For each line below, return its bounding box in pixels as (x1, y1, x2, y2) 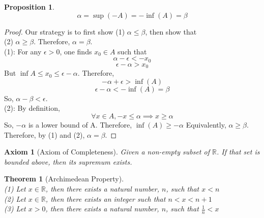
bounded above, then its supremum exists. (4, 156, 132, 167)
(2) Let (4, 193, 26, 204)
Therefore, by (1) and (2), (4, 129, 85, 140)
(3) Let (4, 203, 26, 214)
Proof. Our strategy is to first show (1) (4, 26, 125, 37)
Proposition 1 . (4, 2, 54, 12)
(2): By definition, (4, 103, 60, 113)
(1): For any (4, 46, 42, 56)
